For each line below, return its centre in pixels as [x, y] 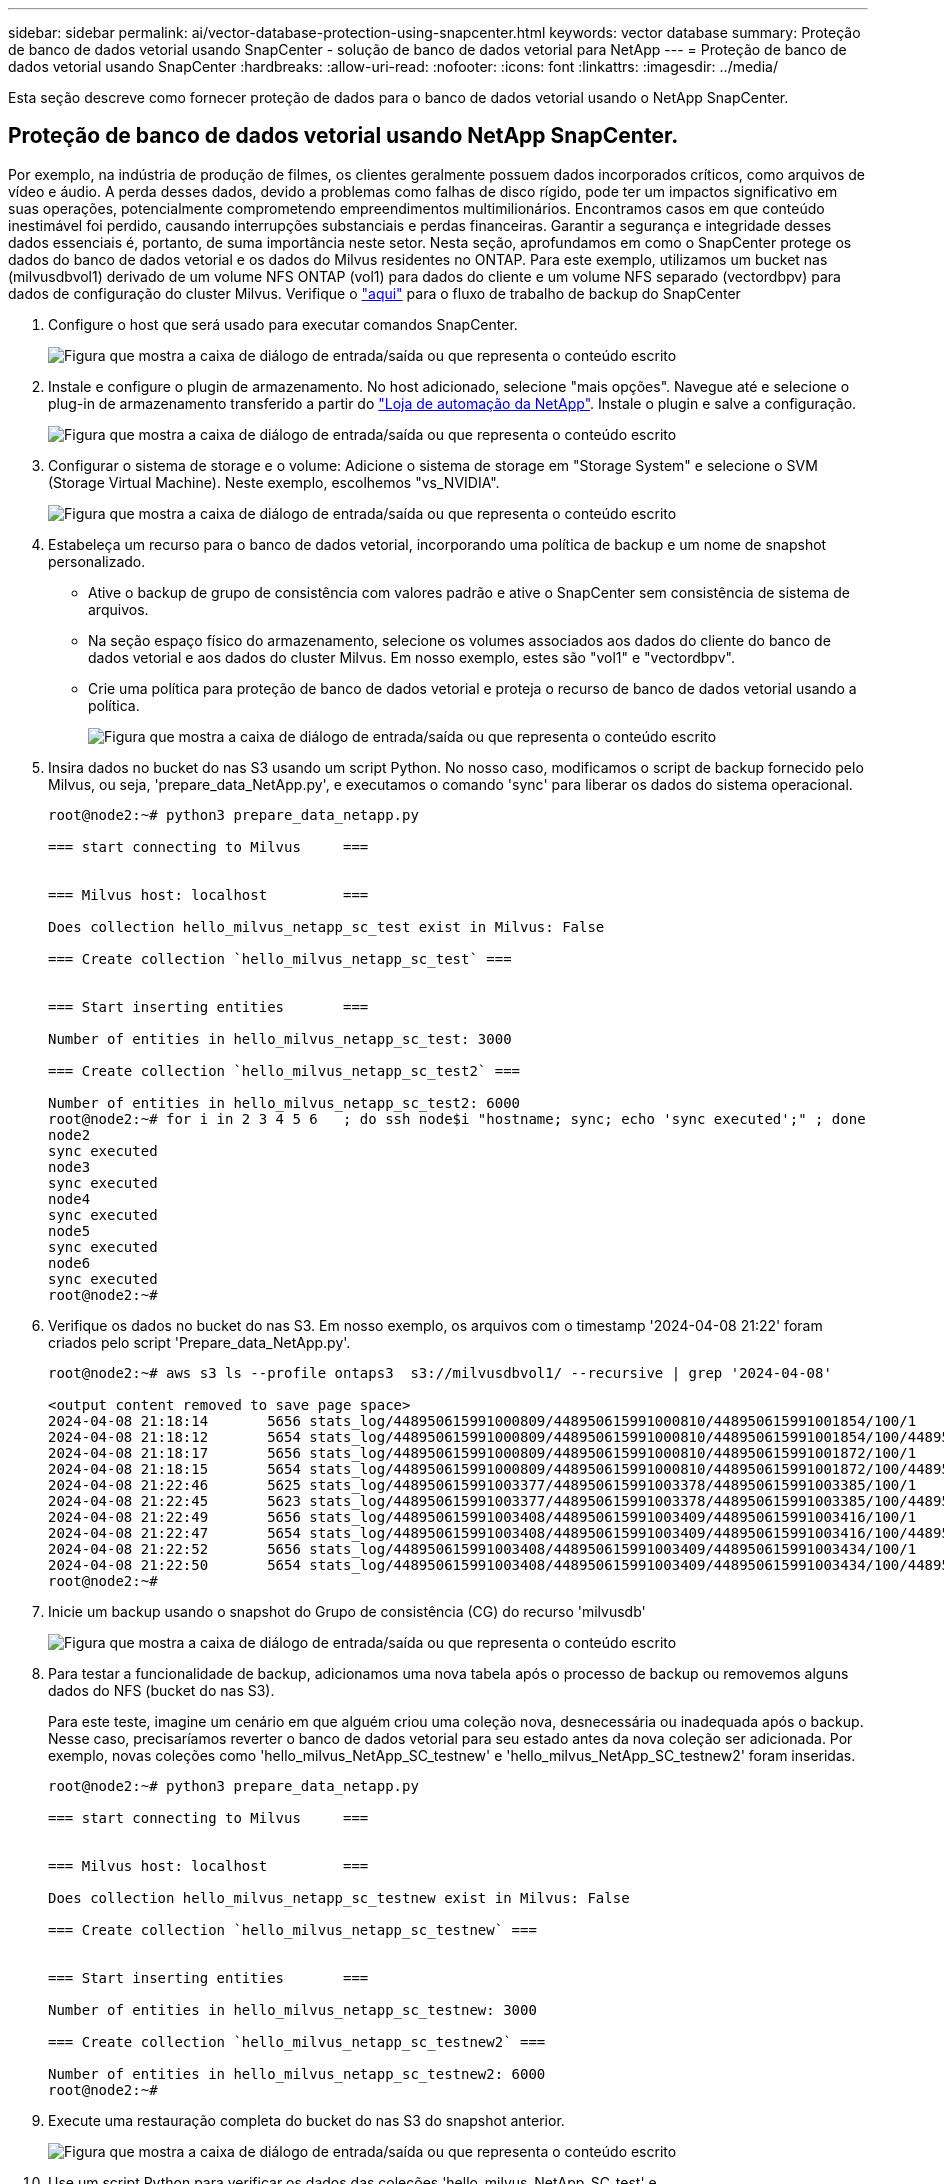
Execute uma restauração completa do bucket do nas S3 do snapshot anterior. [306, 2120]
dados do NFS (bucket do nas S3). [161, 1690]
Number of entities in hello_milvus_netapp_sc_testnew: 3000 [292, 2009]
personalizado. [97, 561]
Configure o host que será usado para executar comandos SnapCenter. [283, 324]
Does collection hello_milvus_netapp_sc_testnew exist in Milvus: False [339, 1897]
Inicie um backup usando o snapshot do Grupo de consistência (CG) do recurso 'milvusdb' [347, 1611]
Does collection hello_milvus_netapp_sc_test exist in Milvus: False [326, 926]
